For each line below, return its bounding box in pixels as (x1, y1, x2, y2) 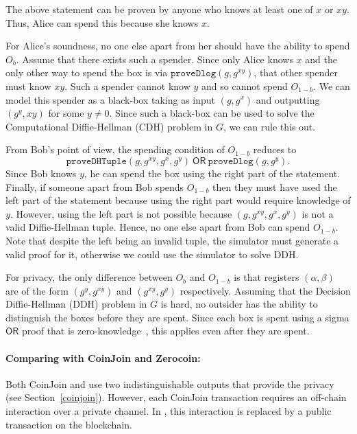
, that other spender (254, 65, 338, 80)
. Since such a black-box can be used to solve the (109, 106, 315, 120)
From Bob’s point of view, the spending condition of (5, 142, 225, 157)
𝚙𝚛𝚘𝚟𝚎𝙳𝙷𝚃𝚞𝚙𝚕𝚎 (66, 156, 127, 166)
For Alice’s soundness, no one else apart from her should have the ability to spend (5, 38, 350, 53)
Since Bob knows (5, 165, 77, 180)
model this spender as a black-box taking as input (5, 92, 216, 106)
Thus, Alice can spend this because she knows (5, 15, 199, 30)
